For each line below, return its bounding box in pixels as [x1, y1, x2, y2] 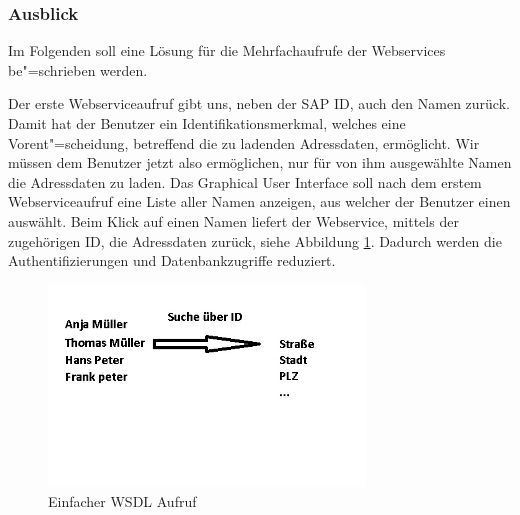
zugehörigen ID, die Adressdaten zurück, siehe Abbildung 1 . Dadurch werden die [8, 230, 502, 251]
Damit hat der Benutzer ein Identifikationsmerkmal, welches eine [8, 113, 406, 133]
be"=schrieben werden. [8, 59, 148, 80]
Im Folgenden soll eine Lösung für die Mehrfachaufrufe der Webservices [8, 40, 446, 61]
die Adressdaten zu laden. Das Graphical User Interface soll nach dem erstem [8, 171, 482, 192]
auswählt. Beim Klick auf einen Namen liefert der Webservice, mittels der [8, 210, 459, 231]
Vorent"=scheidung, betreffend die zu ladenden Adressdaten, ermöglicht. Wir [8, 132, 480, 153]
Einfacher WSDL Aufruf [48, 491, 197, 512]
